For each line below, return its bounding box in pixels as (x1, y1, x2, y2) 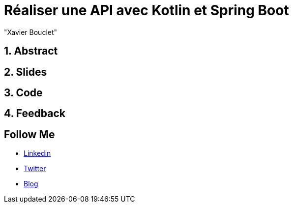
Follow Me (4, 128, 55, 141)
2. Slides (4, 65, 47, 78)
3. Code (4, 87, 43, 99)
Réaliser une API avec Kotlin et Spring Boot (4, 2, 289, 19)
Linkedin (24, 149, 51, 158)
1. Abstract (4, 45, 58, 58)
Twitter (24, 164, 46, 173)
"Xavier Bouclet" (4, 28, 58, 36)
